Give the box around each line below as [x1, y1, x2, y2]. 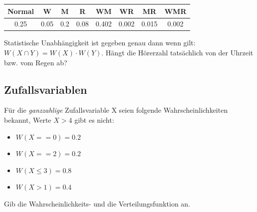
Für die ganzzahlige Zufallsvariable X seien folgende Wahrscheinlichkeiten [4, 105, 228, 115]
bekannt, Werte [4, 115, 51, 125]
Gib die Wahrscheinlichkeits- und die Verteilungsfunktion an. [4, 198, 191, 209]
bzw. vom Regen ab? [4, 57, 67, 67]
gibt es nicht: [74, 115, 114, 125]
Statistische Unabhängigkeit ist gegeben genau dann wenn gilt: [4, 37, 196, 48]
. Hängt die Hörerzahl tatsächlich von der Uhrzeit [101, 47, 254, 58]
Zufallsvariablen [4, 81, 87, 97]
